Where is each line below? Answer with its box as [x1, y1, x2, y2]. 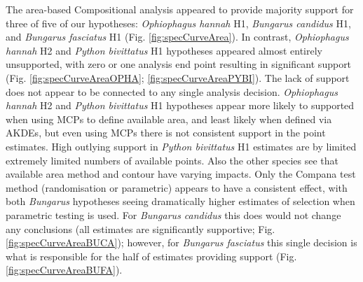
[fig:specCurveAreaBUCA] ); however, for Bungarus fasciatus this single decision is [6, 235, 357, 250]
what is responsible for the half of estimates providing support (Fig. [6, 248, 297, 263]
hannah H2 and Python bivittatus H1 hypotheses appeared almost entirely [6, 43, 322, 57]
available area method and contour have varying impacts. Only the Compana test [6, 167, 356, 181]
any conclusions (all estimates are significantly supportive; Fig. [6, 221, 275, 236]
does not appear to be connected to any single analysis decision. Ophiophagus [6, 84, 338, 99]
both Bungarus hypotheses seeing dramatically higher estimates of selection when [6, 194, 355, 209]
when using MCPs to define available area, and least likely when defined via [6, 111, 332, 126]
